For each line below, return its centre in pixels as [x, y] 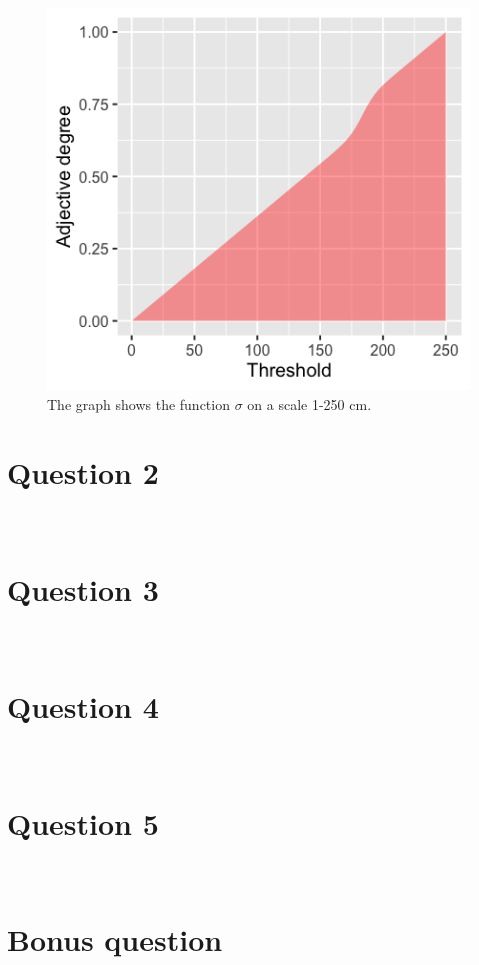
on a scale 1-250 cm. [309, 403]
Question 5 [83, 822]
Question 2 [83, 472]
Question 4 [83, 705]
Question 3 [83, 589]
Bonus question [115, 939]
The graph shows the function [138, 403]
